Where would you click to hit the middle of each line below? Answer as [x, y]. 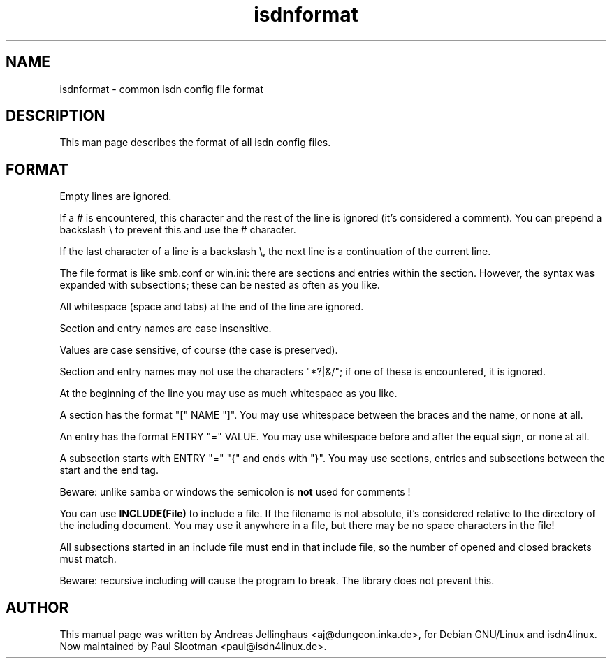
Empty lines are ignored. [116, 196]
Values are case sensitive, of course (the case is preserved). [199, 350]
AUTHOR [37, 607]
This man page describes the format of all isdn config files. [195, 143]
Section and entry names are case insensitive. [166, 329]
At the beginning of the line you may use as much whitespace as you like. [228, 394]
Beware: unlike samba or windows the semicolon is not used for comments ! [235, 492]
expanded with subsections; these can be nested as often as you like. [220, 285]
